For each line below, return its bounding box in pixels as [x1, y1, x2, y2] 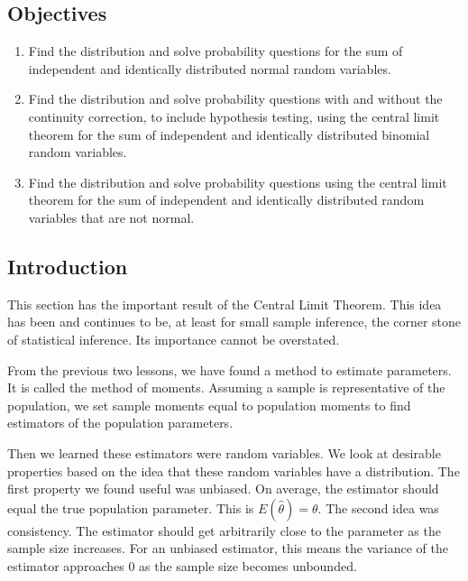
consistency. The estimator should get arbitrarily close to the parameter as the [7, 521, 441, 539]
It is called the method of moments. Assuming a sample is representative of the [7, 378, 445, 397]
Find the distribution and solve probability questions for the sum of [28, 41, 403, 60]
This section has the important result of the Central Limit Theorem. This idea [7, 294, 442, 313]
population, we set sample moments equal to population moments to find [7, 395, 411, 414]
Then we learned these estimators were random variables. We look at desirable [7, 443, 441, 462]
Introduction [7, 252, 128, 280]
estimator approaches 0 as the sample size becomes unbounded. [7, 556, 357, 575]
